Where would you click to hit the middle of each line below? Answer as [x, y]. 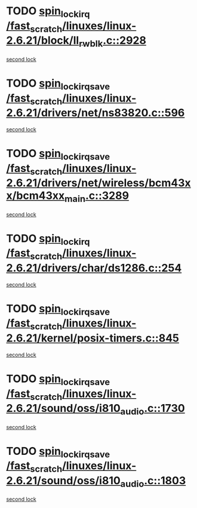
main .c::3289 [97, 197]
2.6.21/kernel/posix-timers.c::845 [93, 338]
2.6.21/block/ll [43, 41]
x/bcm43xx [36, 196]
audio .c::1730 [153, 410]
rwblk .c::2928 [112, 41]
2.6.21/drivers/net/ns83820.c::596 [96, 113]
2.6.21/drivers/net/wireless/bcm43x [98, 183]
